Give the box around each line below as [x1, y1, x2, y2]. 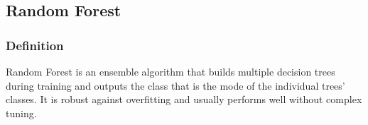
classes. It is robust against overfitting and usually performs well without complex [6, 92, 362, 107]
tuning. [6, 105, 37, 120]
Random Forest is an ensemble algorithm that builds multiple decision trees [6, 64, 335, 78]
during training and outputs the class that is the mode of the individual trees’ [6, 78, 345, 93]
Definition [6, 36, 64, 54]
